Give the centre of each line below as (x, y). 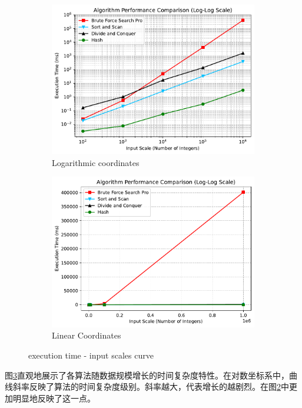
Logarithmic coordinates (96, 162)
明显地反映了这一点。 (54, 398)
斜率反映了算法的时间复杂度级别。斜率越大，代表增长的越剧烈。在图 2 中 (151, 387)
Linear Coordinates (87, 335)
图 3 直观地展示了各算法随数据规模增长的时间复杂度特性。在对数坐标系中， (147, 375)
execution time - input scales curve (91, 355)
